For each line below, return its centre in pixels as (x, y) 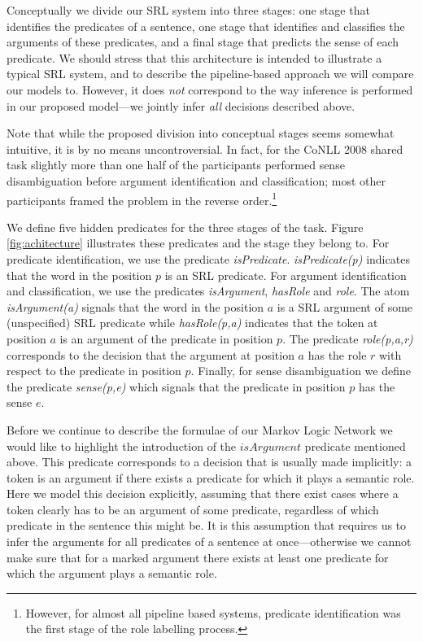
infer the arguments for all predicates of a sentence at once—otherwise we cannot (209, 542)
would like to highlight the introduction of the (122, 445)
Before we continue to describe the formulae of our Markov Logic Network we (200, 429)
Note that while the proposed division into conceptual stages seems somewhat (201, 133)
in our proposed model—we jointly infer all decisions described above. (181, 105)
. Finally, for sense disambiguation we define (301, 371)
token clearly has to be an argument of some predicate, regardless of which (193, 509)
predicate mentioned (355, 445)
